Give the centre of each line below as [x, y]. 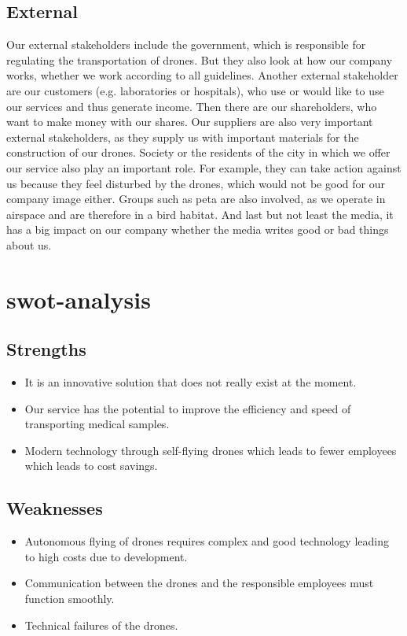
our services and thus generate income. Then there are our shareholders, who [192, 106]
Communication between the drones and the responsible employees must [199, 583]
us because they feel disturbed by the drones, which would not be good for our [196, 183]
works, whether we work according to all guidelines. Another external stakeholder [202, 75]
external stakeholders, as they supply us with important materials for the [183, 137]
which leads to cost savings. [91, 466]
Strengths [46, 349]
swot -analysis [79, 299]
